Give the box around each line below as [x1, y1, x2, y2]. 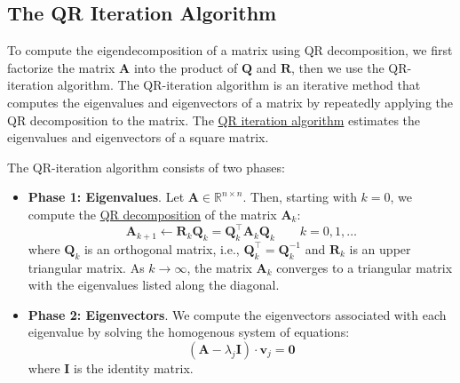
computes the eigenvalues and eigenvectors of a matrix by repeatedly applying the [7, 92, 453, 111]
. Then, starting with [242, 188, 357, 206]
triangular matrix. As [28, 258, 145, 276]
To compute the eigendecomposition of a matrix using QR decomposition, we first [7, 41, 453, 60]
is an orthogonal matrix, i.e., [83, 239, 240, 258]
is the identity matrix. [74, 359, 194, 378]
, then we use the [291, 58, 385, 76]
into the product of [133, 58, 238, 76]
